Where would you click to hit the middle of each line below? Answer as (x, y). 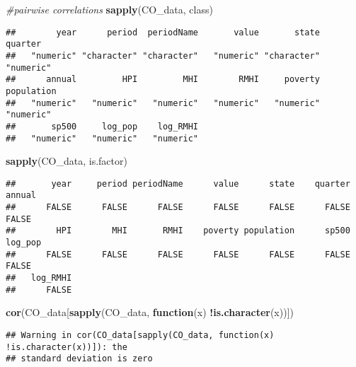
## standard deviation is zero (79, 359)
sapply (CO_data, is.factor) (67, 161)
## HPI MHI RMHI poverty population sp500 (178, 231)
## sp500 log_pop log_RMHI (102, 126)
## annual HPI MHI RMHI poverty (163, 80)
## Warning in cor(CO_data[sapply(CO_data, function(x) (140, 335)
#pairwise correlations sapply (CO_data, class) (109, 9)
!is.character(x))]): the (67, 347)
